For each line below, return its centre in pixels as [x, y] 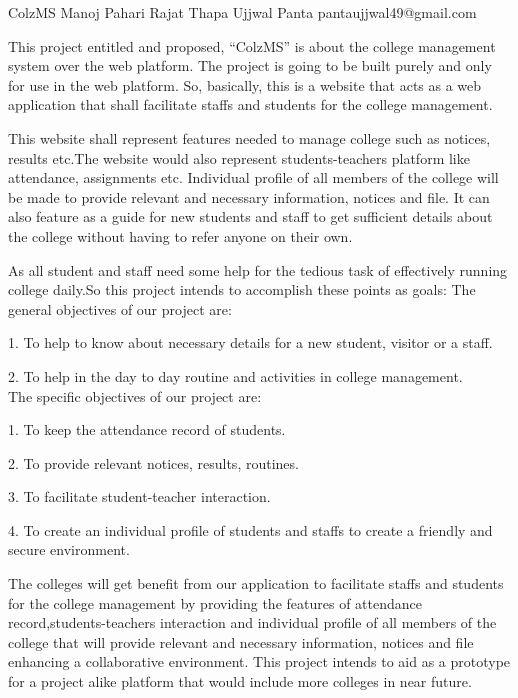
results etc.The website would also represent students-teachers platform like [239, 157]
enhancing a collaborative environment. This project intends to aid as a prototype [259, 661]
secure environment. [69, 549]
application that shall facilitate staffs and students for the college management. [250, 104]
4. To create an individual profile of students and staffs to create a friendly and [250, 529]
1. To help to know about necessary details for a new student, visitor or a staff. [250, 342]
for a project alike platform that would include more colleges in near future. [240, 681]
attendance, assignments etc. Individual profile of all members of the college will [253, 177]
